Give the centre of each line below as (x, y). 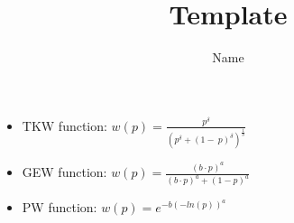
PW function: (60, 207)
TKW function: (64, 125)
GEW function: (64, 172)
